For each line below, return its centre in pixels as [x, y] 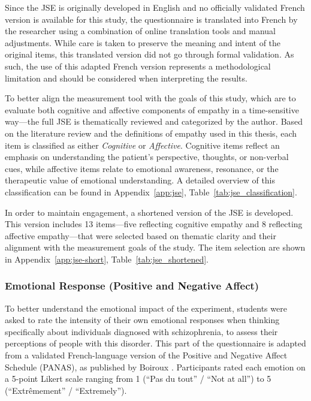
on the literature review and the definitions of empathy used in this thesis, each [151, 133]
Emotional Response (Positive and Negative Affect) [132, 286]
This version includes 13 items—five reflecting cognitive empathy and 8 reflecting [154, 224]
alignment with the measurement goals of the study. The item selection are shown [155, 247]
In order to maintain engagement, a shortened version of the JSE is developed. [149, 212]
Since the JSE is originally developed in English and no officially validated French [155, 7]
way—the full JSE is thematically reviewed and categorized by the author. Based [154, 121]
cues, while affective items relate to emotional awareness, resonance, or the [142, 168]
